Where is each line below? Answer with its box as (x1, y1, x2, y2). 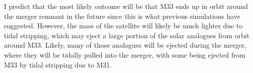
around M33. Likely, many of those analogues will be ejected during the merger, (4, 40, 247, 50)
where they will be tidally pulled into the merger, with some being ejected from (4, 49, 246, 60)
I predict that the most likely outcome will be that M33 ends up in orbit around (4, 1, 248, 11)
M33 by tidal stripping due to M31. (4, 59, 112, 70)
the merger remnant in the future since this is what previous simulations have (4, 10, 241, 21)
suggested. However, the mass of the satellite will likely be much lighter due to (4, 20, 243, 31)
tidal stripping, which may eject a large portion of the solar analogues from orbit (4, 30, 250, 40)
